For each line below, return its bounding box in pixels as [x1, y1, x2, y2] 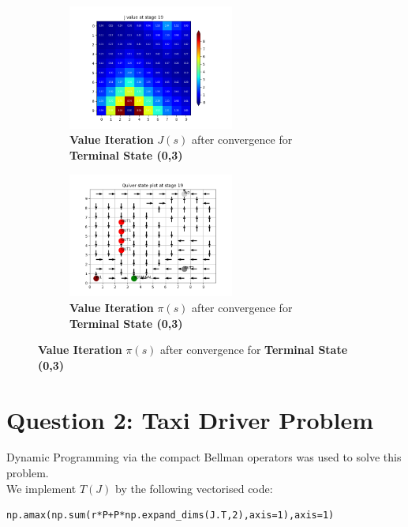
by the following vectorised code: [115, 480, 273, 496]
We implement [6, 480, 77, 496]
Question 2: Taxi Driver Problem [6, 403, 374, 435]
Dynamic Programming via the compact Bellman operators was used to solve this [6, 449, 402, 465]
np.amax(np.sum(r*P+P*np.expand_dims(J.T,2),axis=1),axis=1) [6, 510, 335, 521]
